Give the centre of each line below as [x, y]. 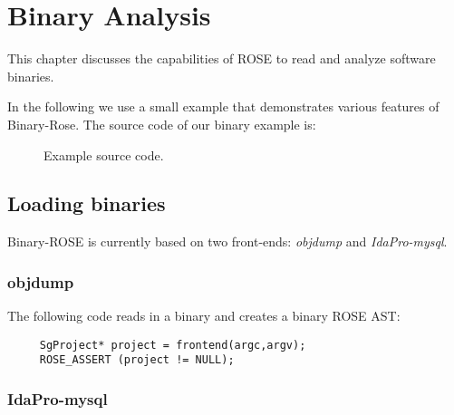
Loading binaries [87, 203]
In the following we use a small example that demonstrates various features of [223, 106]
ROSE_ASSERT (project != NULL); [137, 360]
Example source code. [104, 154]
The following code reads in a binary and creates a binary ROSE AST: [204, 316]
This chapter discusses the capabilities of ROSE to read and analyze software [222, 58]
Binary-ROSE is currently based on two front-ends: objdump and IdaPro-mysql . [227, 241]
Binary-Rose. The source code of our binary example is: [162, 124]
